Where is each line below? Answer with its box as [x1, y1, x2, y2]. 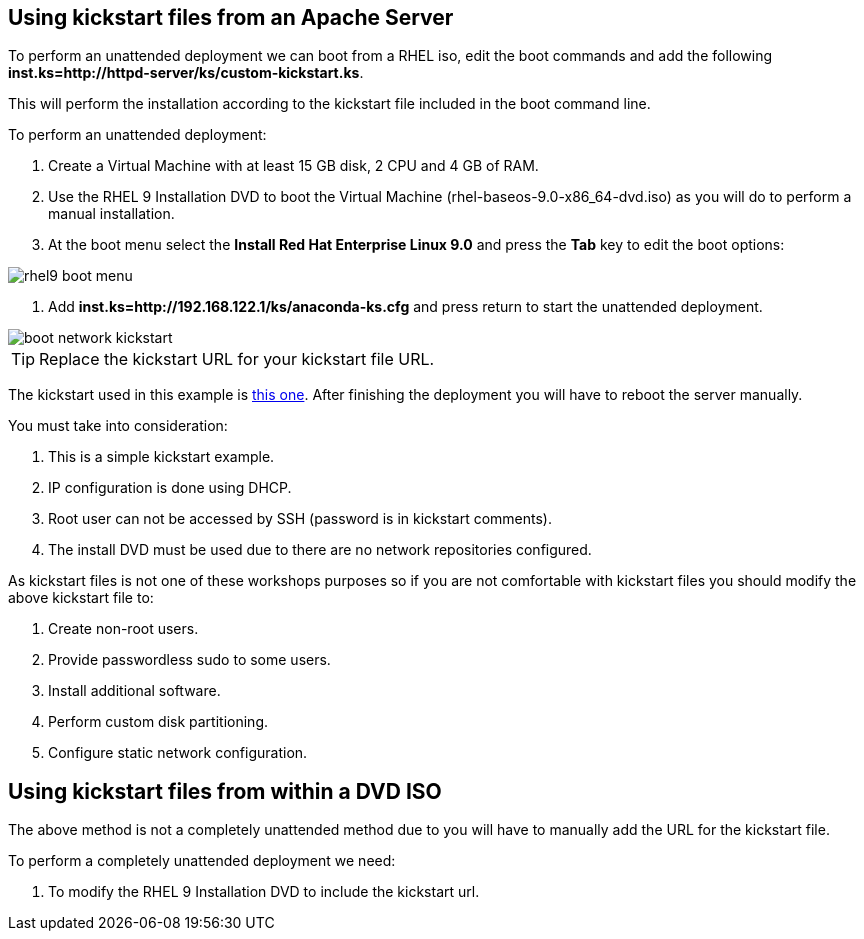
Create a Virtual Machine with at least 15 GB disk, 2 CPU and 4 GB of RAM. [48, 157, 539, 175]
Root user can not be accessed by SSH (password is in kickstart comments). [48, 510, 552, 528]
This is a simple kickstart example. [48, 448, 275, 466]
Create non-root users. [48, 620, 199, 638]
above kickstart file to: [8, 589, 154, 607]
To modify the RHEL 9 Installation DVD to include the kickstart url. [48, 883, 480, 901]
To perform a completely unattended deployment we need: [8, 852, 396, 870]
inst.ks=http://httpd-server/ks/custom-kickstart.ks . [8, 64, 364, 82]
